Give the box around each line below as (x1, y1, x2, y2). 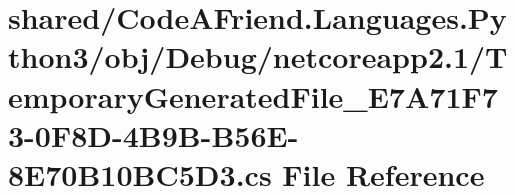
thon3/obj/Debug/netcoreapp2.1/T (8, 36, 508, 77)
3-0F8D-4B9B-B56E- (8, 114, 299, 155)
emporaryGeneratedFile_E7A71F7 (8, 75, 498, 116)
